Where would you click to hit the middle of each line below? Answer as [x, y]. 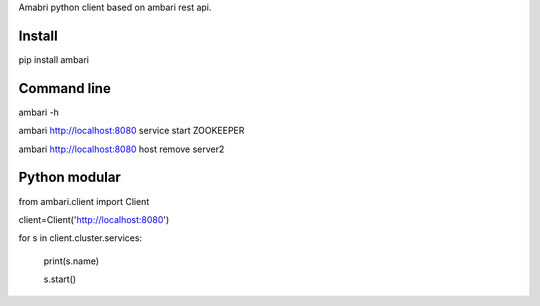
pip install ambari [54, 59]
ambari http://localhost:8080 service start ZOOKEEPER [131, 131]
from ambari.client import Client [84, 201]
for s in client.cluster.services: [80, 238]
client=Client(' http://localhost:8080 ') [94, 219]
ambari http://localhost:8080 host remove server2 [121, 149]
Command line [65, 88]
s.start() [60, 279]
